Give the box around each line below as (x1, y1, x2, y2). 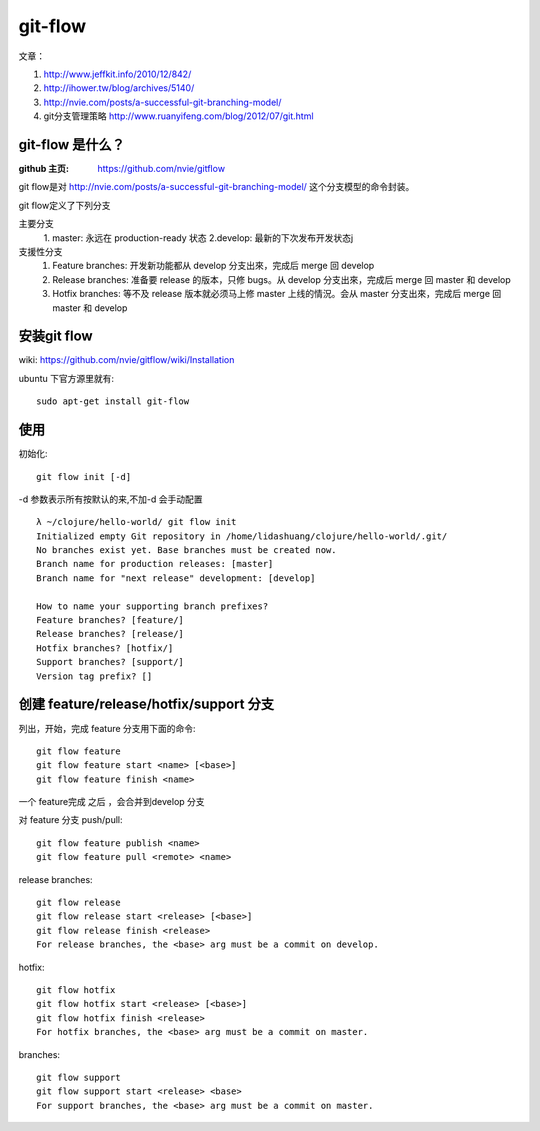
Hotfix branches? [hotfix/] (36, 642, 174, 654)
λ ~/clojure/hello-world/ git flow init (36, 516, 237, 528)
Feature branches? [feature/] (36, 615, 185, 626)
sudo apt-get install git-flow (36, 396, 190, 407)
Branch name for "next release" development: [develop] (36, 572, 316, 584)
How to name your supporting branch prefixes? (36, 600, 269, 612)
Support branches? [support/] (36, 656, 185, 668)
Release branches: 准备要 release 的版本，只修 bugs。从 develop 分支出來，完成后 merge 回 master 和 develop (52, 273, 512, 285)
